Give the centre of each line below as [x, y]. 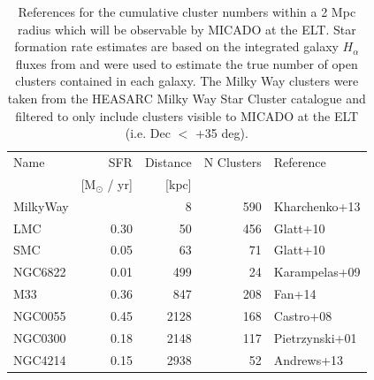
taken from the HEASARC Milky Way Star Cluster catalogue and [187, 98]
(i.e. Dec [148, 133]
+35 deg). [221, 133]
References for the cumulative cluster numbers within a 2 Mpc [187, 11]
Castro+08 [303, 315]
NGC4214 [40, 359]
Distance [168, 162]
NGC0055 [40, 315]
